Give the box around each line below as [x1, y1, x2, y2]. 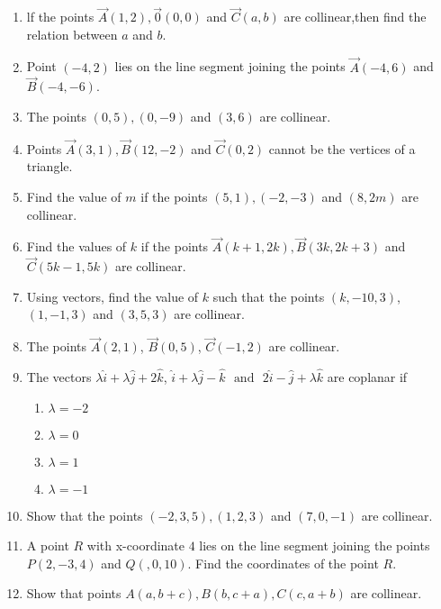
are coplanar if [327, 368, 408, 386]
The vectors [26, 368, 92, 386]
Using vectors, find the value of [26, 286, 199, 305]
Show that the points [26, 505, 143, 524]
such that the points [212, 286, 325, 305]
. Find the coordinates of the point [187, 553, 379, 572]
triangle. [26, 157, 73, 176]
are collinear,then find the [283, 7, 427, 26]
